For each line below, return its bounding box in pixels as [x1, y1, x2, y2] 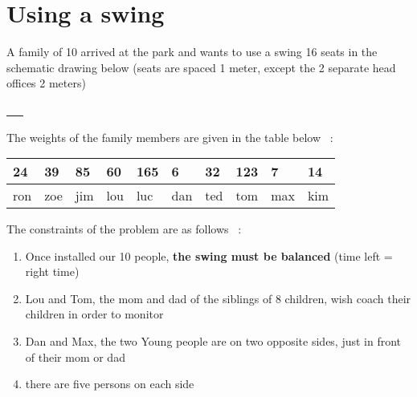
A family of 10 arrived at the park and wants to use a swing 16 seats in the [6, 43, 378, 60]
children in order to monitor [25, 306, 164, 322]
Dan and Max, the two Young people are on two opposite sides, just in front [25, 333, 402, 350]
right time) [25, 263, 80, 280]
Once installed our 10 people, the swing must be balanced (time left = [25, 247, 393, 264]
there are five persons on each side [25, 375, 194, 392]
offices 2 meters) [6, 75, 86, 91]
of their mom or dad [25, 348, 125, 365]
